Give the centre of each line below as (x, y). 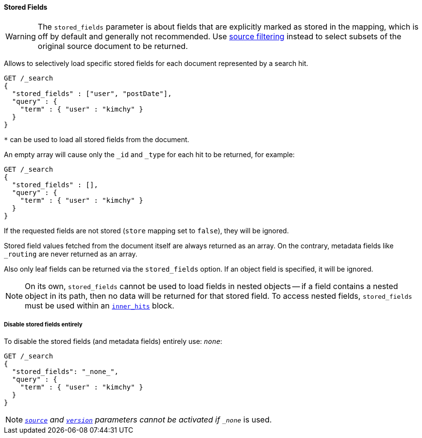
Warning (21, 36)
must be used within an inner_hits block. (100, 305)
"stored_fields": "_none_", (65, 372)
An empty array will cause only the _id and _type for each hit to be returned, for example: (149, 154)
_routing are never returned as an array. (71, 254)
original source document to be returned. (113, 46)
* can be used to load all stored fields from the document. (97, 139)
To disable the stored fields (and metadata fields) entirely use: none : (113, 341)
